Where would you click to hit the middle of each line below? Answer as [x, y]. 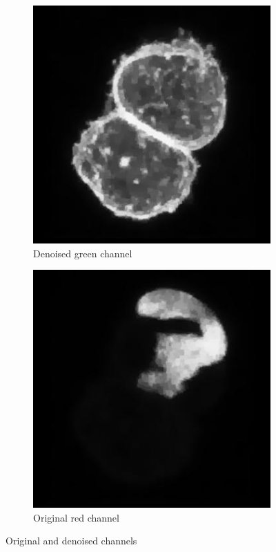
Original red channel [76, 517]
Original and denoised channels [71, 541]
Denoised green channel [83, 253]
